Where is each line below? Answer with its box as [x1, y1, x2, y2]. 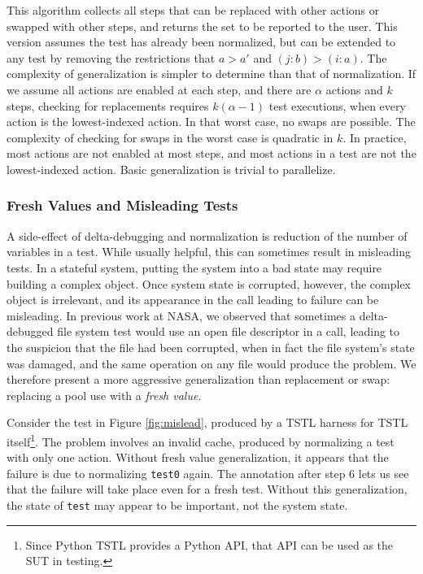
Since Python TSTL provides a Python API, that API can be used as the [25, 536, 394, 553]
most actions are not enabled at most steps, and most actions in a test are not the [7, 145, 416, 162]
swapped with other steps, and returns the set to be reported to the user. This [7, 17, 398, 34]
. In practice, [342, 128, 407, 146]
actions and [325, 80, 383, 98]
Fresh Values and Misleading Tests [7, 195, 238, 215]
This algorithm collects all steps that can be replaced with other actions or [7, 2, 380, 18]
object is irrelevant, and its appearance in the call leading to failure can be [7, 291, 379, 308]
